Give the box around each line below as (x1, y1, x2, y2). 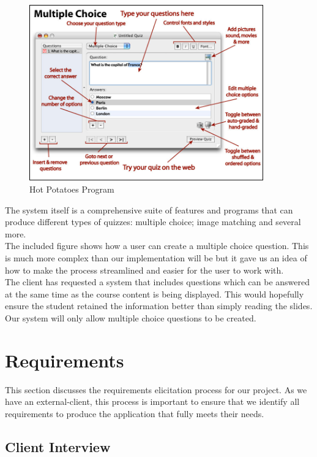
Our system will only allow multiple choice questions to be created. (5, 311, 256, 324)
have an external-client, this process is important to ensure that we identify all (5, 395, 300, 408)
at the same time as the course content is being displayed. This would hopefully (5, 287, 304, 300)
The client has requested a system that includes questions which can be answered (5, 275, 310, 288)
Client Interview (5, 437, 111, 456)
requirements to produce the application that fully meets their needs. (5, 407, 264, 420)
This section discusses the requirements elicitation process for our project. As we (5, 383, 307, 396)
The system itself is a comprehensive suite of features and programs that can (5, 203, 293, 216)
